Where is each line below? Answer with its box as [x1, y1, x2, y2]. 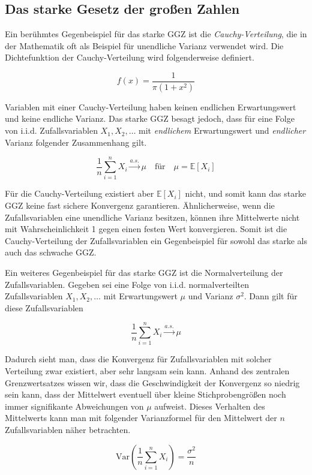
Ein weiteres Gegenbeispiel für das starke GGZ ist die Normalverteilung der [5, 266, 283, 278]
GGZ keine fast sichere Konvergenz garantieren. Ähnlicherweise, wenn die [5, 199, 275, 211]
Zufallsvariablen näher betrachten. [5, 423, 131, 436]
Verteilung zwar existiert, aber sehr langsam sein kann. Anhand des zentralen [5, 365, 290, 377]
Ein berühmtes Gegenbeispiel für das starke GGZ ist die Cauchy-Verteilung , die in [5, 28, 307, 40]
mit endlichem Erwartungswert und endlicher [139, 124, 306, 137]
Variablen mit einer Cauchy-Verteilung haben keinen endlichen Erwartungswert [5, 100, 296, 113]
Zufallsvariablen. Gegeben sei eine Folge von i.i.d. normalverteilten [5, 278, 249, 290]
